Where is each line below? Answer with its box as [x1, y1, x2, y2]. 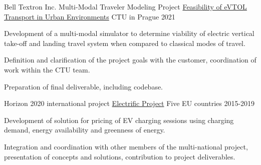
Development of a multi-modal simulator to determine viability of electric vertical [4, 28, 254, 38]
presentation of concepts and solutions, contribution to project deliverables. [4, 151, 235, 161]
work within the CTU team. [4, 64, 90, 74]
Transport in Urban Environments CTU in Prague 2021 [4, 11, 175, 21]
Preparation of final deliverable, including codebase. [4, 81, 163, 91]
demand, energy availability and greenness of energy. [4, 124, 165, 135]
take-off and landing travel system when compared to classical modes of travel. [4, 37, 245, 48]
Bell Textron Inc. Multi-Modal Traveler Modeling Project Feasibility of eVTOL [4, 1, 247, 11]
